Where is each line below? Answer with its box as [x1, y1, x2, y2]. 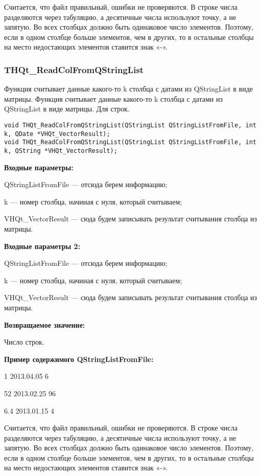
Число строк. [4, 336, 44, 347]
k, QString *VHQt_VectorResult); [4, 147, 117, 154]
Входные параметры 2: [4, 240, 81, 251]
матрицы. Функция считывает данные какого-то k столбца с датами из [4, 93, 223, 104]
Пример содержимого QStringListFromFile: [4, 353, 154, 364]
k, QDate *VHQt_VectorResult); [4, 130, 110, 138]
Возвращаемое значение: [4, 319, 85, 330]
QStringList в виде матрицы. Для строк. [4, 103, 130, 114]
